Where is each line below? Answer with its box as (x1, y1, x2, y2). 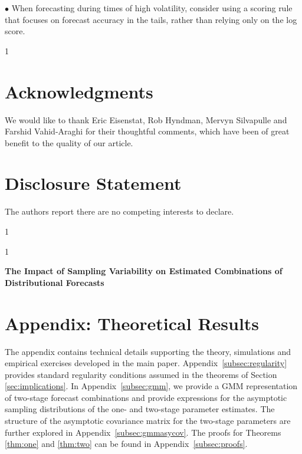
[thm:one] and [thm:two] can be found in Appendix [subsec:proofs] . (5, 437, 248, 450)
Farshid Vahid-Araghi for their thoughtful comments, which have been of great (5, 125, 290, 137)
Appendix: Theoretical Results (5, 311, 260, 335)
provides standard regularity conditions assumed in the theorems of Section (5, 368, 277, 380)
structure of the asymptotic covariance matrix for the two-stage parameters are (5, 414, 291, 427)
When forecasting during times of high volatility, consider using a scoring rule (11, 2, 293, 14)
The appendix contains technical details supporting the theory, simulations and (5, 345, 291, 357)
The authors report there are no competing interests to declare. (5, 205, 234, 218)
